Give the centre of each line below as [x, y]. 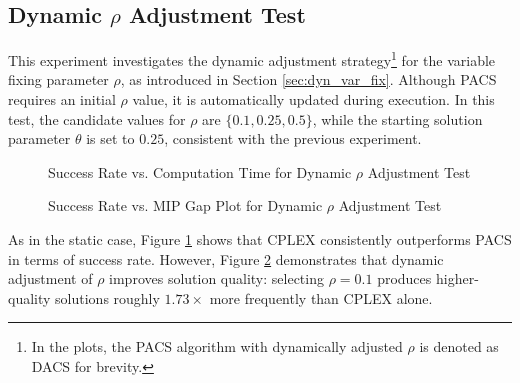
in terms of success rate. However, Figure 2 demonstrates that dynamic [226, 258]
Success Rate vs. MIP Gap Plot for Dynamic [185, 205]
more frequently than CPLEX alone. [321, 297]
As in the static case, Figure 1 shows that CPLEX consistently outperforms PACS [260, 239]
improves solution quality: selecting [216, 278]
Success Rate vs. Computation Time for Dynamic [200, 171]
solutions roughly [107, 297]
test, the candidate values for [97, 118]
